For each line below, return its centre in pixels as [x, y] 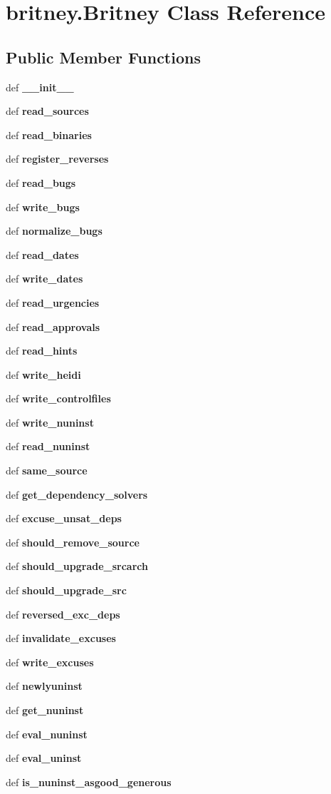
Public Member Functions [103, 57]
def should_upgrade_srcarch [77, 566]
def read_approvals [53, 326]
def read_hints [42, 351]
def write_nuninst [50, 422]
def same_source [47, 470]
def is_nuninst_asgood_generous [89, 782]
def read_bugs [41, 182]
